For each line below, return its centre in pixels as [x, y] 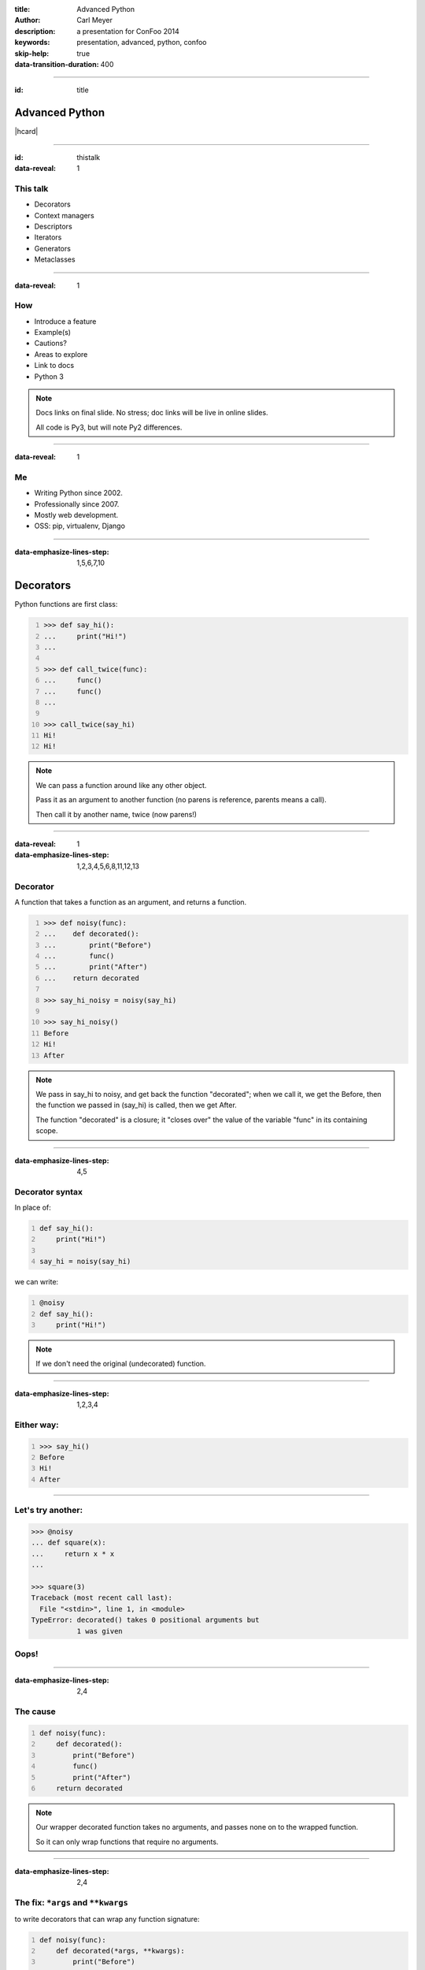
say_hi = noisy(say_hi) [85, 1262]
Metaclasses [55, 259]
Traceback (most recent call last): [102, 1598]
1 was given [100, 1631]
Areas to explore [61, 354]
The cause [35, 1712]
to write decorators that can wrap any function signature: [107, 1919]
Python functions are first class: [66, 604]
